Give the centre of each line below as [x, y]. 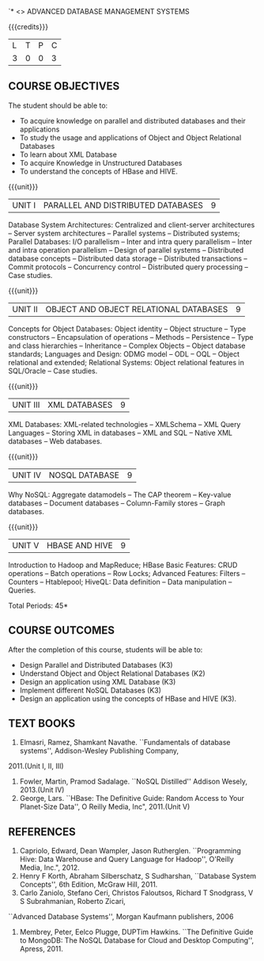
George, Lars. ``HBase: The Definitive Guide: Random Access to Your [132, 799]
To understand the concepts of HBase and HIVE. [98, 171]
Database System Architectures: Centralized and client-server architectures [132, 224]
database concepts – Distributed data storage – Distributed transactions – [128, 258]
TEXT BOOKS [42, 724]
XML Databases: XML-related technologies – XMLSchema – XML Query [124, 424]
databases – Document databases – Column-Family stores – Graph [117, 503]
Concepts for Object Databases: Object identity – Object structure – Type [127, 329]
